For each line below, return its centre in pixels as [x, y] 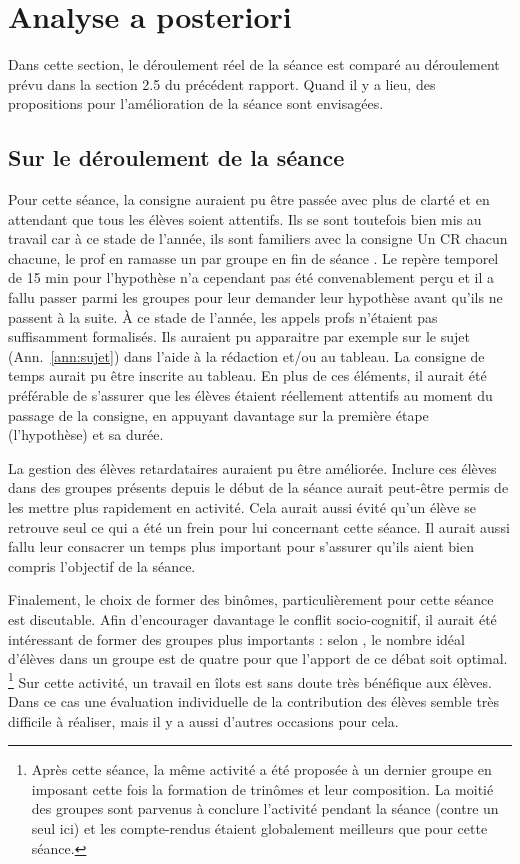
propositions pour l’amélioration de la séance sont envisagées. [196, 103]
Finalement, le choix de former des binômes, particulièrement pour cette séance [251, 599]
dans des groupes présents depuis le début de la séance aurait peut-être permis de [258, 487]
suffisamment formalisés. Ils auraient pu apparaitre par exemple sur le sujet [239, 336]
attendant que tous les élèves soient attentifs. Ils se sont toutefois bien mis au [245, 218]
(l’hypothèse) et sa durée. [86, 434]
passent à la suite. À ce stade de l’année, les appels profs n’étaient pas [223, 316]
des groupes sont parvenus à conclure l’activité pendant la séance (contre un [265, 808]
